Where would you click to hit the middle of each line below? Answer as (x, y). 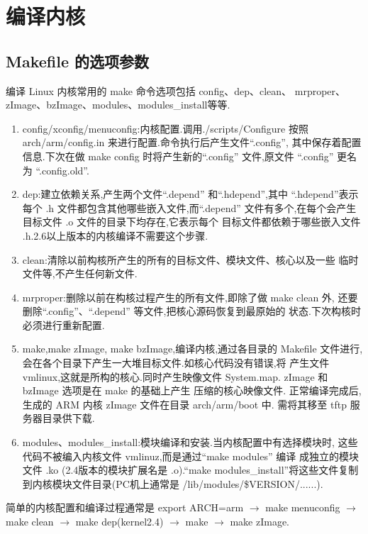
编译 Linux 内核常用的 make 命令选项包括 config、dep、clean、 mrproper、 (176, 90)
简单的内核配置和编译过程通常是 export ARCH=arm (125, 507)
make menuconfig (303, 507)
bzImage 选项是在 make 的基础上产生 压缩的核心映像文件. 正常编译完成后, (192, 390)
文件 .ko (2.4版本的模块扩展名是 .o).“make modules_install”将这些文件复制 (190, 470)
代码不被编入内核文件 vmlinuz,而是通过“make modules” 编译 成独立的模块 (190, 456)
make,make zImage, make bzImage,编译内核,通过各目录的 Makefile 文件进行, (193, 349)
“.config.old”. (62, 170)
